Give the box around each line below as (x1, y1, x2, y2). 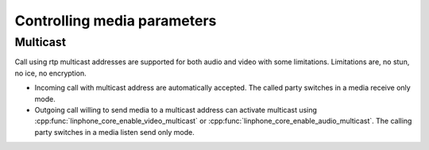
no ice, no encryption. (14, 68, 87, 78)
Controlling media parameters (14, 12, 217, 29)
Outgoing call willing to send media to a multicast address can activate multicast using (34, 105, 318, 114)
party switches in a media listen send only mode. (34, 127, 195, 137)
